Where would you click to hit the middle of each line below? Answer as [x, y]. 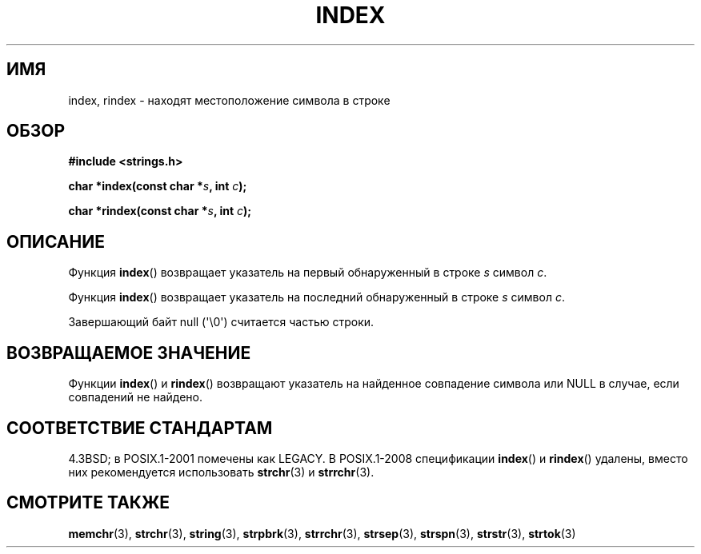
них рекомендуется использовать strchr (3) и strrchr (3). [221, 472]
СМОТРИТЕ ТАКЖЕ [88, 503]
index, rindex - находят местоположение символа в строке [229, 100]
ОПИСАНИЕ [56, 241]
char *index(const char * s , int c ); [158, 186]
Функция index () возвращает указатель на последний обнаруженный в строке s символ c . [316, 297]
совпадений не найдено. [135, 397]
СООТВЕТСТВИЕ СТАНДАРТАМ [140, 428]
